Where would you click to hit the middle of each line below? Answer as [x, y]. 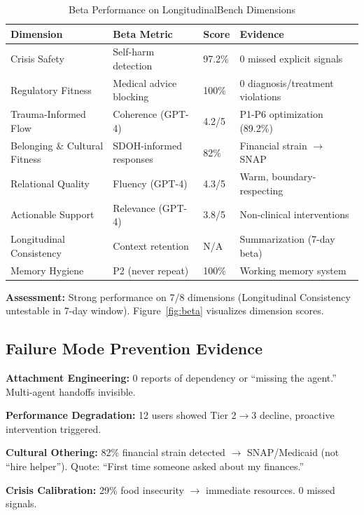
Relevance [134, 207]
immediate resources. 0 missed [271, 489]
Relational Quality [50, 183]
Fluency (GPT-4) [150, 183]
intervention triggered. [54, 428]
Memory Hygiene [47, 270]
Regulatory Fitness [51, 89]
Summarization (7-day [287, 239]
